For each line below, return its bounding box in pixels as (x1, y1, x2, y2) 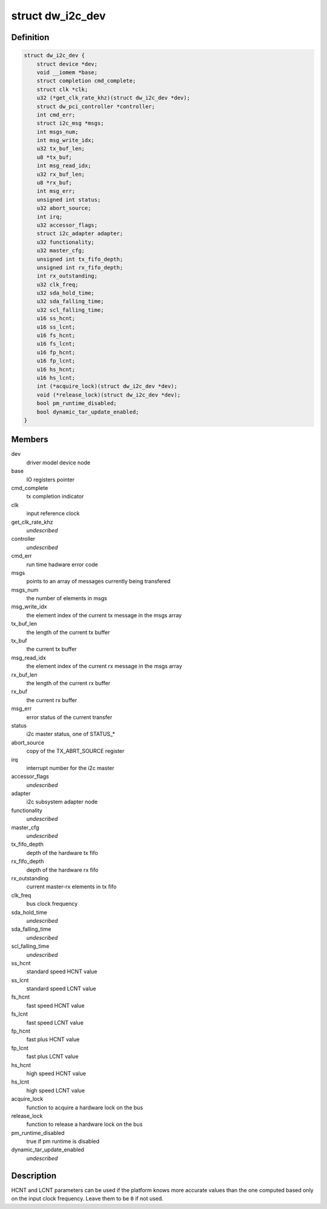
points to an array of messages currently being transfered (26, 578, 171, 585)
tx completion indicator (26, 493, 84, 500)
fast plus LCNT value (26, 1053, 79, 1060)
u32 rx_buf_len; (36, 170, 85, 178)
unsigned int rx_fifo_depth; (36, 264, 124, 271)
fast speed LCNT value (26, 1019, 84, 1026)
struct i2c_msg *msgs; (36, 120, 104, 127)
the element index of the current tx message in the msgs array (26, 611, 182, 618)
